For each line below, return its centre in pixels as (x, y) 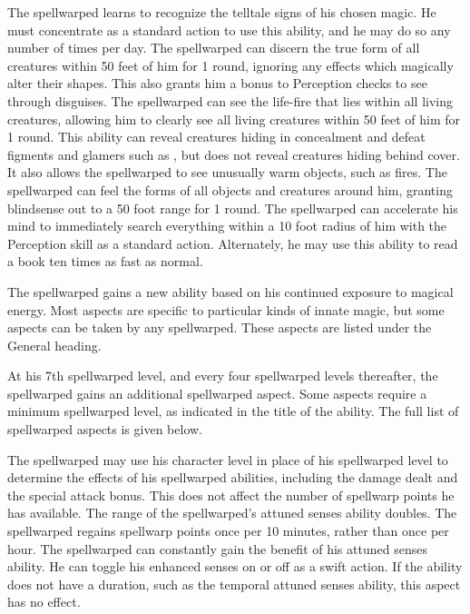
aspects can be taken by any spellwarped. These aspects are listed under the (220, 327)
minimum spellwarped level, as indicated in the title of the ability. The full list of (233, 411)
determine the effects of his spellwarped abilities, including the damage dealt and (233, 477)
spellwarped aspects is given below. (105, 429)
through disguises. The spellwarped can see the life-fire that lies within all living (230, 100)
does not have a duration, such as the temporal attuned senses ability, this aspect (234, 584)
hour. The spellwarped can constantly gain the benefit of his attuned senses (217, 548)
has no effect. (44, 602)
